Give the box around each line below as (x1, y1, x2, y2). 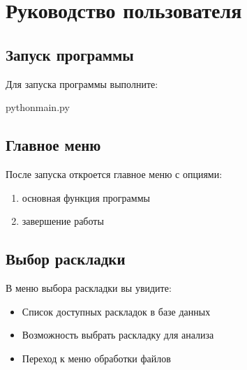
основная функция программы (22, 190, 150, 205)
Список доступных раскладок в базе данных (22, 304, 211, 318)
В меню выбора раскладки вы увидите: (6, 280, 172, 295)
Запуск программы (6, 43, 134, 65)
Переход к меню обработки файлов (22, 350, 171, 365)
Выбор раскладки (6, 248, 126, 269)
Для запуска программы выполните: (6, 76, 158, 91)
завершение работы (22, 214, 104, 228)
